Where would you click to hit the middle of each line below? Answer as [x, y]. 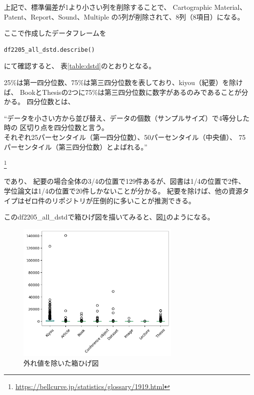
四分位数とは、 [51, 101]
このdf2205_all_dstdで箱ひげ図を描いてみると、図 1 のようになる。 [109, 217]
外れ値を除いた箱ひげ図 [61, 362]
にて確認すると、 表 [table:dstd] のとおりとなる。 [80, 66]
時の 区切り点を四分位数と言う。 [56, 127]
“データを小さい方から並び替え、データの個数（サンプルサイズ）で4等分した [127, 118]
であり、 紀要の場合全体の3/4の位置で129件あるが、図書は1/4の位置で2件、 [125, 181]
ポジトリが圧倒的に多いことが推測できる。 [127, 200]
